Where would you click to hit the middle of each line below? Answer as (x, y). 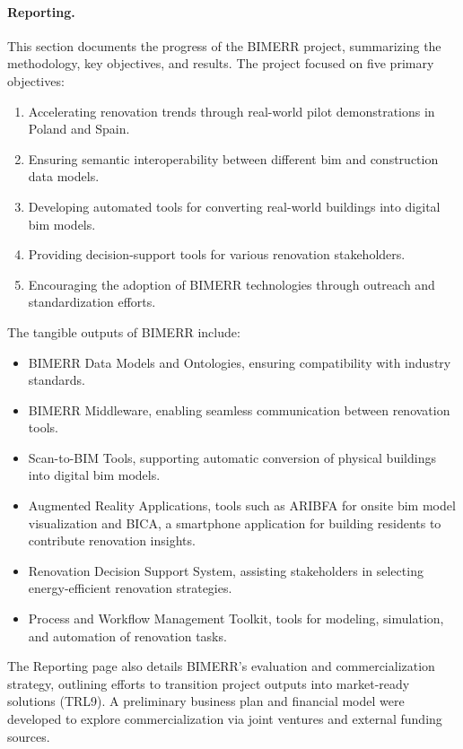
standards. (57, 380)
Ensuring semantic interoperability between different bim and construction (233, 158)
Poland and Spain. (79, 129)
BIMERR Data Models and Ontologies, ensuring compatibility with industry (240, 362)
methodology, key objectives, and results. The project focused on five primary (221, 63)
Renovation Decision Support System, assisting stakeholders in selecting (226, 570)
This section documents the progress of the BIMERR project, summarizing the (224, 45)
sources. (29, 736)
